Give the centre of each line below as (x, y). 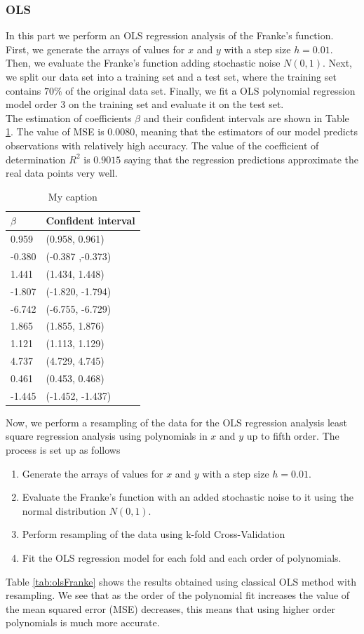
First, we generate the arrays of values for (95, 49)
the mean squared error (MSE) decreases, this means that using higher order (170, 608)
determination (36, 159)
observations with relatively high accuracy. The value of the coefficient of (162, 145)
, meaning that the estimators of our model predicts (246, 131)
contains (23, 90)
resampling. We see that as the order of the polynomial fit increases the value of (178, 595)
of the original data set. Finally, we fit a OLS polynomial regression (210, 90)
